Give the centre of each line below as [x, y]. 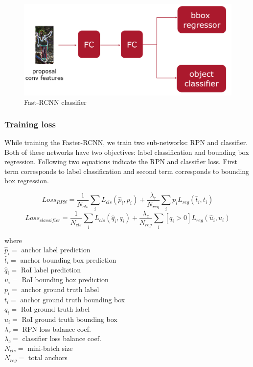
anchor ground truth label [60, 289]
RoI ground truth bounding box [69, 319]
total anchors [48, 357]
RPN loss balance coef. [57, 329]
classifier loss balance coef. [62, 338]
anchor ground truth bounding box [73, 299]
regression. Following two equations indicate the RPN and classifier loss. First [121, 161]
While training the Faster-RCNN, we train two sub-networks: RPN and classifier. [126, 142]
